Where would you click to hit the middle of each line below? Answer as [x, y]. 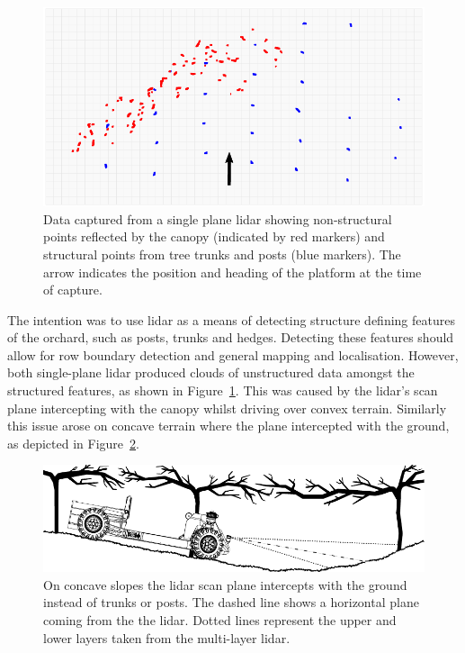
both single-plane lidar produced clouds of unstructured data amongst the [211, 372]
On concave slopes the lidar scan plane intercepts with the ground [225, 584]
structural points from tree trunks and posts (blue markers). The [222, 254]
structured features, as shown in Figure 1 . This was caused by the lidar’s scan [223, 390]
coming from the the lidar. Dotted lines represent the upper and [220, 619]
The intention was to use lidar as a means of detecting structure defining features [231, 319]
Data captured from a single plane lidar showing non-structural [218, 218]
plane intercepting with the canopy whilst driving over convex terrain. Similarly [227, 408]
